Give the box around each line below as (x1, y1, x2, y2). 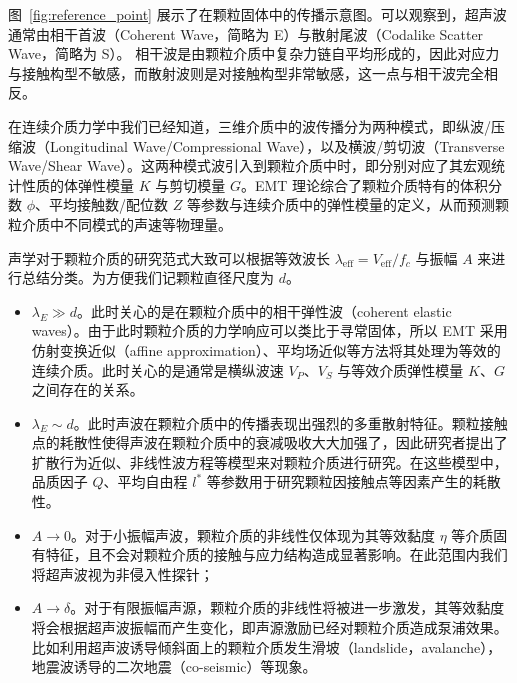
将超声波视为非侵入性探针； (31, 563, 214, 584)
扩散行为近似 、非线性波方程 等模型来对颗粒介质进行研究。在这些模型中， (31, 451, 508, 472)
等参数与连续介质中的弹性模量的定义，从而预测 (186, 194, 495, 215)
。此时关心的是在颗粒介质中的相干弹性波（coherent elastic (77, 300, 452, 321)
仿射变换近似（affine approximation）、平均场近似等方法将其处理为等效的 (31, 339, 501, 360)
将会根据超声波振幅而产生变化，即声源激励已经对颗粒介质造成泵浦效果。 (31, 617, 508, 638)
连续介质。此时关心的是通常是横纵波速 (31, 359, 284, 380)
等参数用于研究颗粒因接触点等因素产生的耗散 (206, 471, 501, 492)
